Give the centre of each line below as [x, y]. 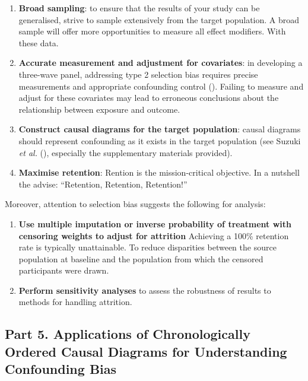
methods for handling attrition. [75, 302]
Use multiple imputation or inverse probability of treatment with [155, 223]
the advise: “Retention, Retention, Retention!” [103, 184]
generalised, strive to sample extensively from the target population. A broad [159, 19]
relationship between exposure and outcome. [99, 109]
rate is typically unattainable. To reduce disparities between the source [147, 247]
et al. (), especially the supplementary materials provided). [126, 152]
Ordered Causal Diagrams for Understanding [146, 351]
